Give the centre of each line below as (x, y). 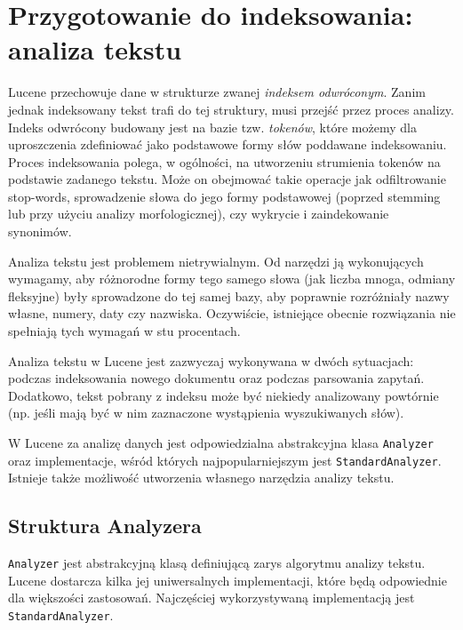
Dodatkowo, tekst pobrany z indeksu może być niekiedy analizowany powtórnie (224, 395)
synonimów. (40, 231)
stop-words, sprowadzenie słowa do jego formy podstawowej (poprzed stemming (224, 196)
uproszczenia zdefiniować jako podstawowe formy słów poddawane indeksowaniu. (228, 144)
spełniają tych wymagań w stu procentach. (124, 331)
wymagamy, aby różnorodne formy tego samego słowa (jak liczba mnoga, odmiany (232, 279)
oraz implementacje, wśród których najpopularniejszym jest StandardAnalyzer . (225, 460)
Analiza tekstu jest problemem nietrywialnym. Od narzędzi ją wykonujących (216, 261)
